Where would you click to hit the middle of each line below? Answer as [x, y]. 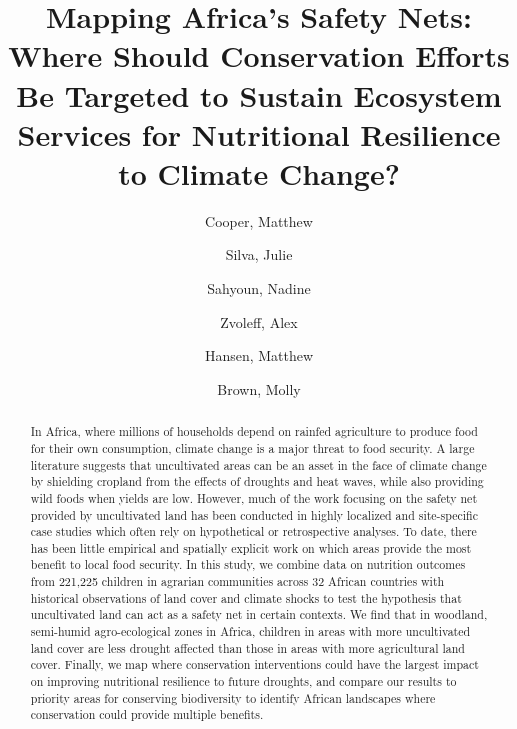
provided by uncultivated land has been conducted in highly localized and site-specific [254, 514]
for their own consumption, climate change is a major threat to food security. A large [252, 447]
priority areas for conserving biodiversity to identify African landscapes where [233, 697]
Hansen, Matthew [259, 355]
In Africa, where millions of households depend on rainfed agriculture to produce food [254, 431]
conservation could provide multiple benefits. [147, 714]
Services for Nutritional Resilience [259, 133]
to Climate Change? [259, 172]
